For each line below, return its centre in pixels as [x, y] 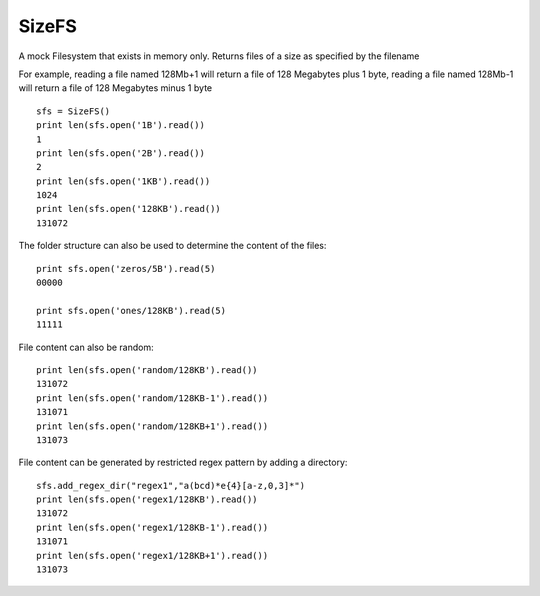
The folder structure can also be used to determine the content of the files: [172, 246]
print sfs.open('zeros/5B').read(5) [126, 268]
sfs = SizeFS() [73, 111]
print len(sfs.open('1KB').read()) [123, 181]
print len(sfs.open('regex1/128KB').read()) [147, 499]
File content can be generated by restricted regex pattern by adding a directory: [183, 462]
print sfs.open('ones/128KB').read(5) [131, 310]
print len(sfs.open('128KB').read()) [129, 209]
